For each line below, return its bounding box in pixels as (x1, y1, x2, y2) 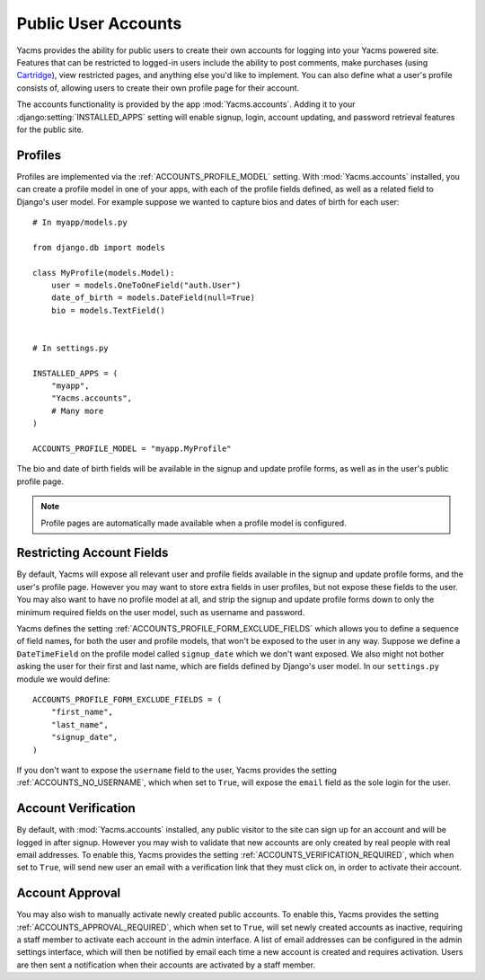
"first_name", (50, 707, 114, 718)
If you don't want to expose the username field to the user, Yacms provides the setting (16, 764, 337, 775)
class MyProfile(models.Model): (32, 268, 175, 278)
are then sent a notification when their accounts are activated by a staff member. (16, 959, 316, 970)
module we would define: (16, 674, 110, 684)
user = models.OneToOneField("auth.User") (50, 279, 242, 290)
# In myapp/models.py (32, 216, 128, 227)
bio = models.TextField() (50, 305, 166, 315)
